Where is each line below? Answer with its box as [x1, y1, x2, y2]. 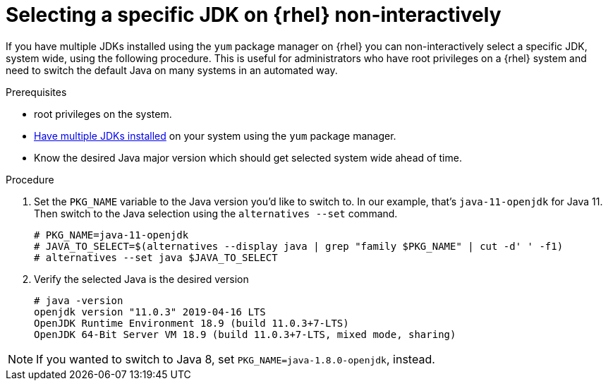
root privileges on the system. [34, 107, 172, 120]
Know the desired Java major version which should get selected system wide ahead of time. [34, 151, 462, 164]
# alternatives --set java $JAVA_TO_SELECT [34, 251, 278, 263]
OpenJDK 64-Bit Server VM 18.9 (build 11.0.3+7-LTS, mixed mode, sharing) [34, 328, 456, 340]
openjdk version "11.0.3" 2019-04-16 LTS [34, 306, 266, 318]
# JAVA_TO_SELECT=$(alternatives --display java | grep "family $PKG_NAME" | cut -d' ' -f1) [34, 240, 564, 252]
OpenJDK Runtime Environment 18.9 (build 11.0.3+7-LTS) [34, 317, 349, 329]
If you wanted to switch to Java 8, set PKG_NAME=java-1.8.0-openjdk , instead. [36, 351, 435, 366]
